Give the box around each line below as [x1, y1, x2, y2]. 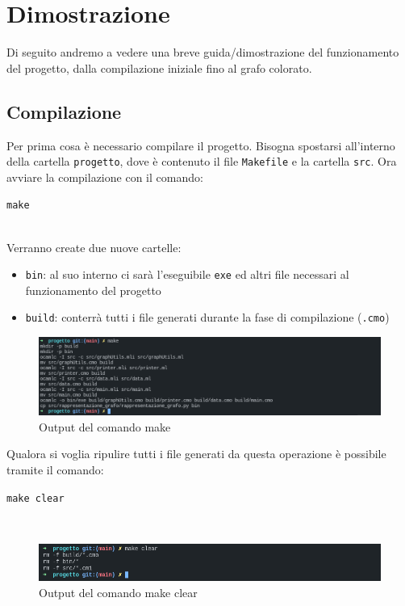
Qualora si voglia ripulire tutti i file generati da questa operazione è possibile [6, 445, 386, 462]
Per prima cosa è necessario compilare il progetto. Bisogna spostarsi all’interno [6, 137, 395, 154]
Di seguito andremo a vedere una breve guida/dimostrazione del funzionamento [6, 44, 399, 61]
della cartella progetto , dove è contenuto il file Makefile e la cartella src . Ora [6, 153, 397, 170]
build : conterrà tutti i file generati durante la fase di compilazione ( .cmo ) [25, 309, 390, 326]
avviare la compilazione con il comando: [6, 168, 203, 185]
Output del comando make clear [39, 583, 198, 600]
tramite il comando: [6, 461, 104, 478]
